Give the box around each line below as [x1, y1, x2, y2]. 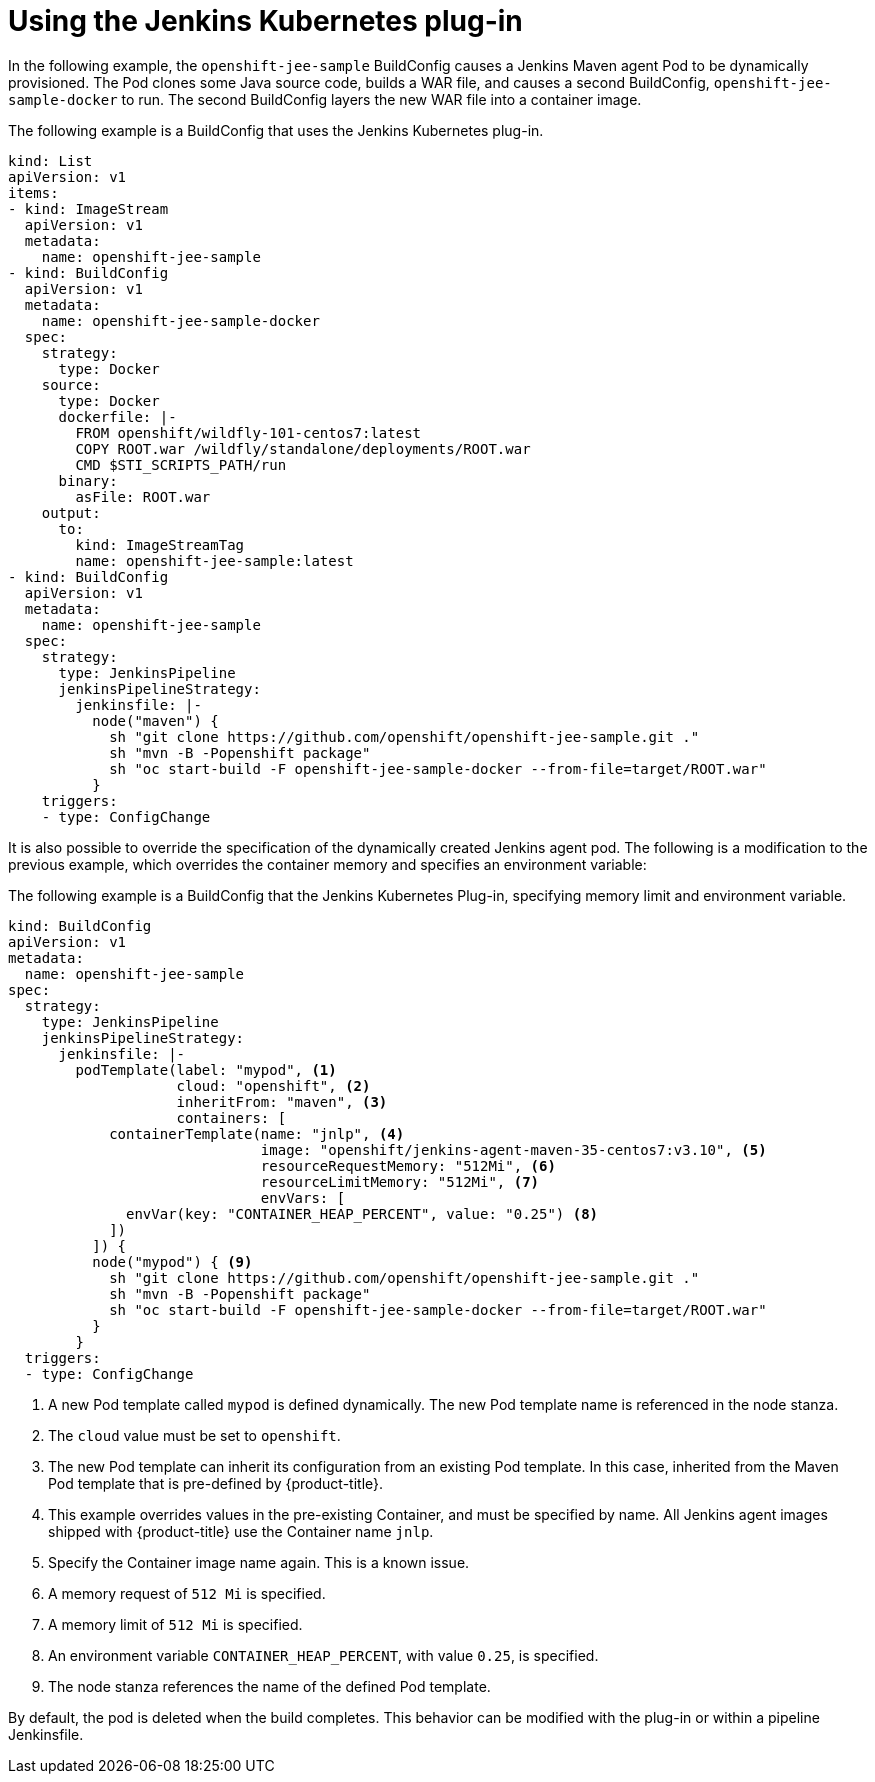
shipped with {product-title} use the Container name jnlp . [48, 1522, 434, 1540]
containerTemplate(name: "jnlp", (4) [109, 1125, 405, 1142]
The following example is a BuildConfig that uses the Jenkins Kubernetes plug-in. [8, 121, 544, 139]
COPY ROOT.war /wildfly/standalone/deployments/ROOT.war [75, 440, 531, 457]
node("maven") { [92, 712, 219, 729]
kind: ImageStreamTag [75, 536, 245, 553]
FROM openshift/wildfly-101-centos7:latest [75, 424, 422, 441]
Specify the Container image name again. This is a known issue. [48, 1553, 470, 1571]
